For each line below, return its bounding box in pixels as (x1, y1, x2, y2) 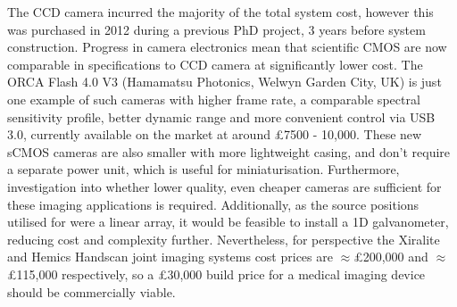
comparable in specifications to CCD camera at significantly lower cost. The (7, 54, 423, 73)
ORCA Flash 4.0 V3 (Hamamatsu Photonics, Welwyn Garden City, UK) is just (7, 72, 442, 91)
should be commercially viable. (7, 282, 176, 301)
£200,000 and (353, 247, 428, 266)
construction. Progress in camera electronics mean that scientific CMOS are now (7, 37, 447, 56)
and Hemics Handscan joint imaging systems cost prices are (7, 247, 333, 266)
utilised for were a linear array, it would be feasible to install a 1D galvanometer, (7, 212, 449, 231)
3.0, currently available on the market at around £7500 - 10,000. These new (7, 125, 422, 144)
